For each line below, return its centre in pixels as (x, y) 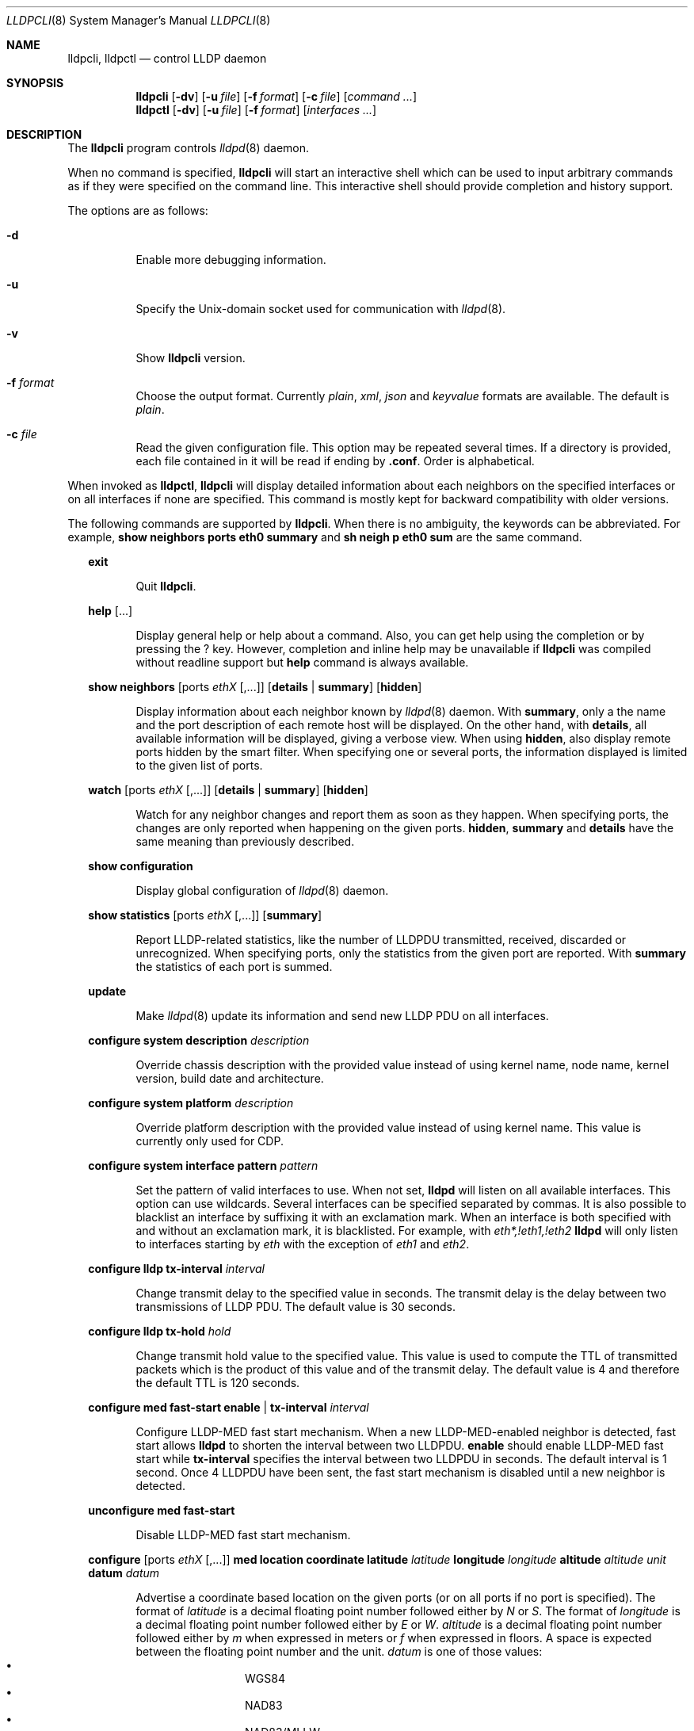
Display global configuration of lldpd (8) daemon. (262, 890)
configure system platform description (191, 1103)
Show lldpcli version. (191, 358)
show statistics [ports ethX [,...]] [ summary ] (205, 915)
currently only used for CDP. (210, 1141)
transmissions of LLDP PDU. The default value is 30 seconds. (296, 1307)
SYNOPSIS (35, 83)
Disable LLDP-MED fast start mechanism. (243, 1535)
